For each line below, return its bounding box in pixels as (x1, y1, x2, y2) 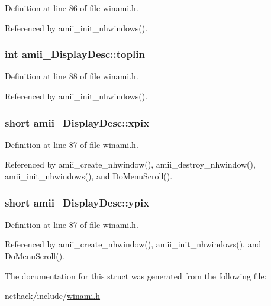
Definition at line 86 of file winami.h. (5, 2, 138, 14)
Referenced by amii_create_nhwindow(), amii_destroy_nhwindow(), (5, 158, 256, 170)
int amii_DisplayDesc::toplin (5, 47, 145, 62)
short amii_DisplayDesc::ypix (5, 195, 150, 210)
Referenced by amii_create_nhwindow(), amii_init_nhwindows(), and (5, 238, 262, 250)
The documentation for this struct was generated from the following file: (5, 269, 267, 282)
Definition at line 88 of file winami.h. (5, 70, 138, 82)
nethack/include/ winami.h (5, 289, 101, 302)
